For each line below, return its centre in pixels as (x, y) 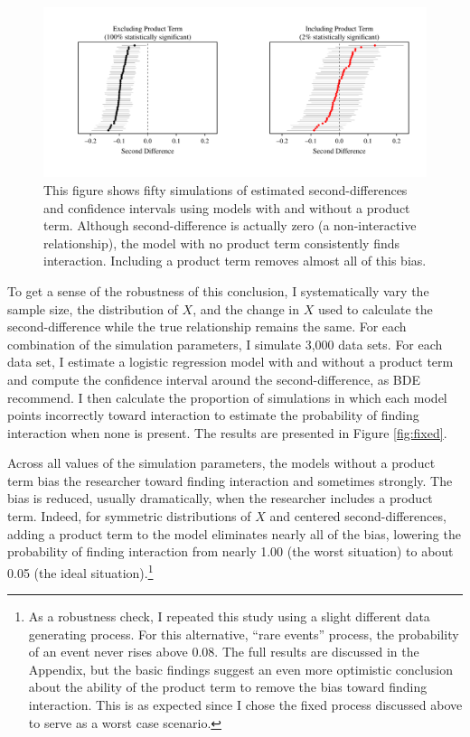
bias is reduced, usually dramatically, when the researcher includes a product (220, 498)
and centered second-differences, (358, 516)
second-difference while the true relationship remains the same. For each (207, 327)
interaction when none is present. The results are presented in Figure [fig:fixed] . (227, 432)
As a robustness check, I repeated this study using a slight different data (229, 616)
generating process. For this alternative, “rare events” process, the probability (244, 634)
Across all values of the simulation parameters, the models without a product (221, 463)
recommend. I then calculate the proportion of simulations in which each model (227, 397)
